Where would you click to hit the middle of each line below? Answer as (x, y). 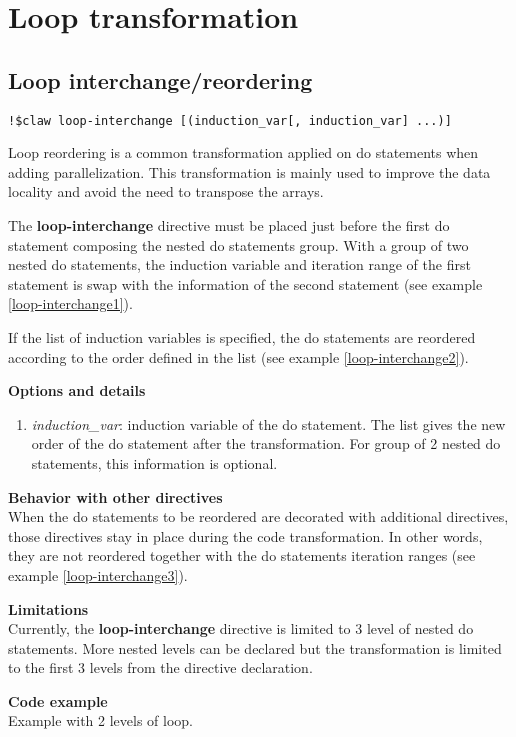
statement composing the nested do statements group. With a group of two (238, 244)
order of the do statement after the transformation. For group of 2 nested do (266, 443)
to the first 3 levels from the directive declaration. (160, 667)
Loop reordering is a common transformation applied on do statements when (243, 152)
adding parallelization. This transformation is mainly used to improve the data (249, 171)
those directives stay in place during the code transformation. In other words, (245, 535)
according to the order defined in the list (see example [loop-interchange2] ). (238, 356)
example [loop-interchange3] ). (98, 574)
